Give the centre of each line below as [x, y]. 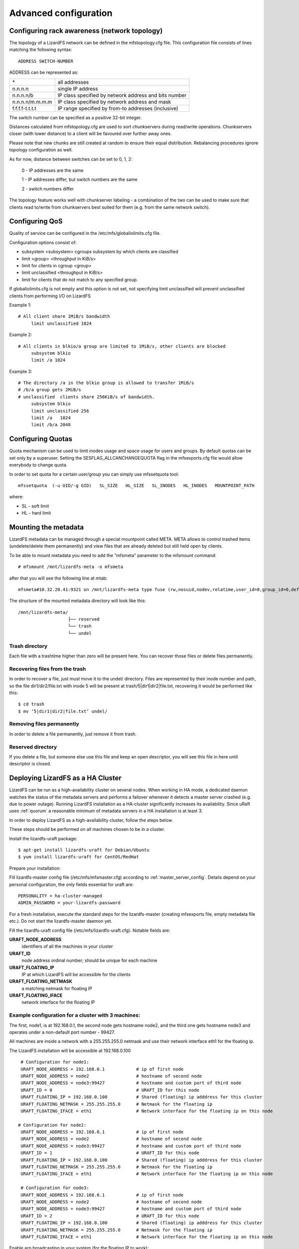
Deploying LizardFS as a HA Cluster [65, 778]
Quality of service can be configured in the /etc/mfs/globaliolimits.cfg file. [85, 233]
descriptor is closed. [30, 764]
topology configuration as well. [41, 150]
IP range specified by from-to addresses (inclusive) [118, 108]
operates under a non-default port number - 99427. [62, 1032]
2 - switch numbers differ [48, 189]
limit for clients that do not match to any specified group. [80, 279]
